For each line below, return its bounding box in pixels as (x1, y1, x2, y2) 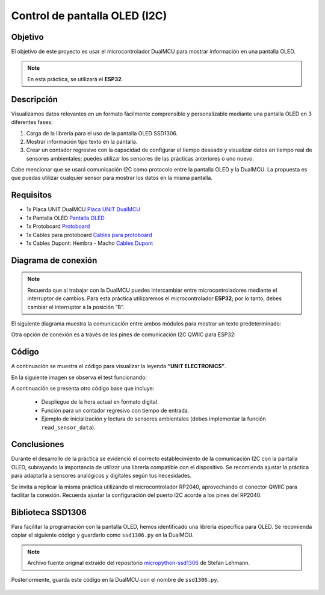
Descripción (11, 94, 58, 105)
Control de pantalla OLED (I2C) (11, 9, 167, 22)
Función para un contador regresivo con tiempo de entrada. (41, 407, 190, 414)
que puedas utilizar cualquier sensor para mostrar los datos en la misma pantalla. (11, 174, 213, 182)
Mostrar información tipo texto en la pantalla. (26, 138, 138, 145)
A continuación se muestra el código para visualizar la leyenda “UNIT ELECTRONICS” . (11, 363, 226, 370)
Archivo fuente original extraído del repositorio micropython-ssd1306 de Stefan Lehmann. (27, 560, 250, 567)
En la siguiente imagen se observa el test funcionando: (11, 374, 147, 381)
